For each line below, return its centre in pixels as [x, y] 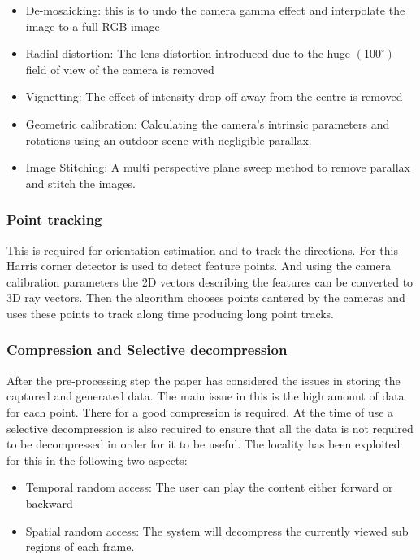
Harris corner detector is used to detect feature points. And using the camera [199, 266]
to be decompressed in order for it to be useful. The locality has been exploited [204, 444]
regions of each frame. [80, 547]
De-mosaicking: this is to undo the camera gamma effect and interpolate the [215, 10]
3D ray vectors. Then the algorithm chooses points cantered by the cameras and [206, 297]
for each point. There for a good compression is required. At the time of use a [200, 411]
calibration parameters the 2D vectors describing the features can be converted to [210, 281]
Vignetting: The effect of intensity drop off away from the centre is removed [214, 96]
